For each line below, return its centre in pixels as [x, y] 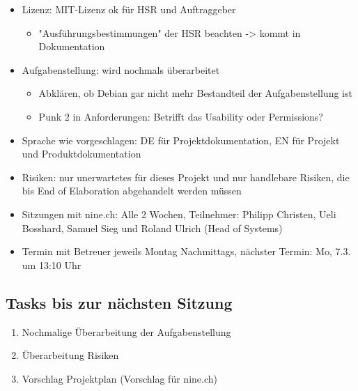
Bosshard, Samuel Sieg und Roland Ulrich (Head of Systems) [152, 228]
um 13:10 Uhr [52, 264]
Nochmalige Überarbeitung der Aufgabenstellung [126, 331]
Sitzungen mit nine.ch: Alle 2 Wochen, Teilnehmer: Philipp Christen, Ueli [179, 214]
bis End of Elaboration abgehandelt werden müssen [132, 191]
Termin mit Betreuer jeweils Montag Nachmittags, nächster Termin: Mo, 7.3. [186, 251]
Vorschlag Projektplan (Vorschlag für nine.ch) [119, 378]
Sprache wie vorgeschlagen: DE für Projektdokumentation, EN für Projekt [181, 140]
